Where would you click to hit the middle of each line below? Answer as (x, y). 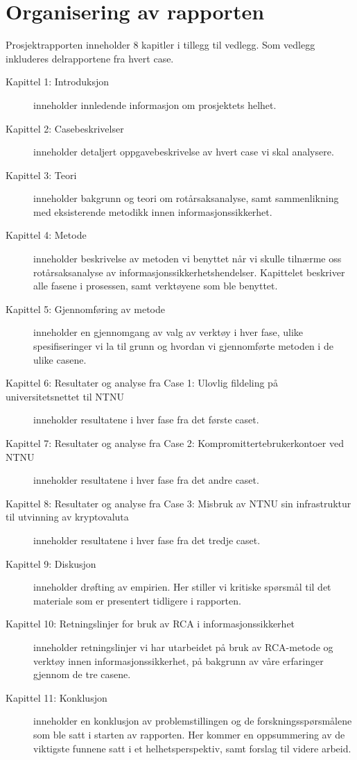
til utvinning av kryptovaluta (67, 517)
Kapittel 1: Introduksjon (58, 82)
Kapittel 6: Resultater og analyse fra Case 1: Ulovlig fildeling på (142, 383)
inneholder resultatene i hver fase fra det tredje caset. (147, 540)
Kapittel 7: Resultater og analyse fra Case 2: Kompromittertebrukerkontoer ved (175, 443)
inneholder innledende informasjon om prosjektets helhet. (155, 104)
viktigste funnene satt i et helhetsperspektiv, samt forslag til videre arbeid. (192, 748)
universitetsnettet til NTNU (65, 396)
